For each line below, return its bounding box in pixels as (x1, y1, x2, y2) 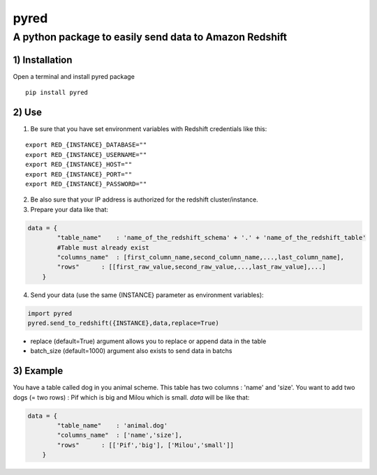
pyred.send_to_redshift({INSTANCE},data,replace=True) (27, 319, 219, 327)
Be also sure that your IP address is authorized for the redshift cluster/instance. (30, 195, 258, 204)
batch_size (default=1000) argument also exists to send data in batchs (30, 347, 232, 355)
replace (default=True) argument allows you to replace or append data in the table (30, 337, 267, 345)
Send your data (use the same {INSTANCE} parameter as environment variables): (30, 290, 265, 299)
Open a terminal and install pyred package (13, 72, 135, 80)
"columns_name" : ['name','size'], (57, 431, 183, 439)
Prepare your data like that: (30, 205, 108, 213)
